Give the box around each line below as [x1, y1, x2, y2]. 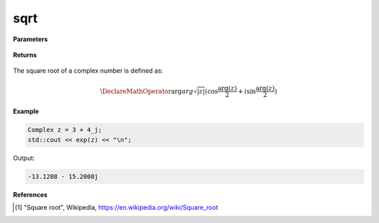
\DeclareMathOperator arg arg [100, 87, 194, 95]
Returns [13, 50, 37, 59]
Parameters [13, 35, 48, 43]
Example [13, 107, 39, 115]
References [13, 190, 48, 199]
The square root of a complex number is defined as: [13, 66, 164, 75]
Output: [13, 154, 35, 162]
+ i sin [237, 87, 256, 95]
